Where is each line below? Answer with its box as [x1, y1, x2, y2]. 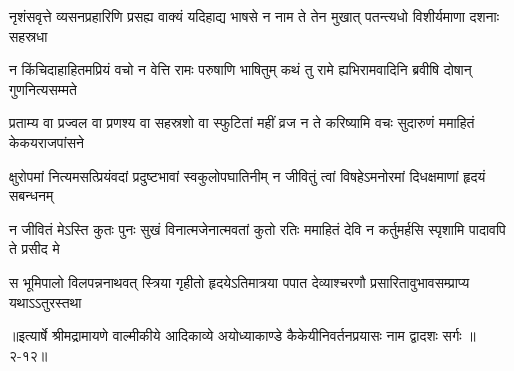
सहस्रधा [9, 25, 48, 46]
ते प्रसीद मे [9, 238, 60, 259]
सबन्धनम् [9, 185, 54, 206]
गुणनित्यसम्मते [9, 78, 77, 99]
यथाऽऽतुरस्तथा [9, 291, 82, 312]
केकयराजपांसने [9, 131, 85, 152]
